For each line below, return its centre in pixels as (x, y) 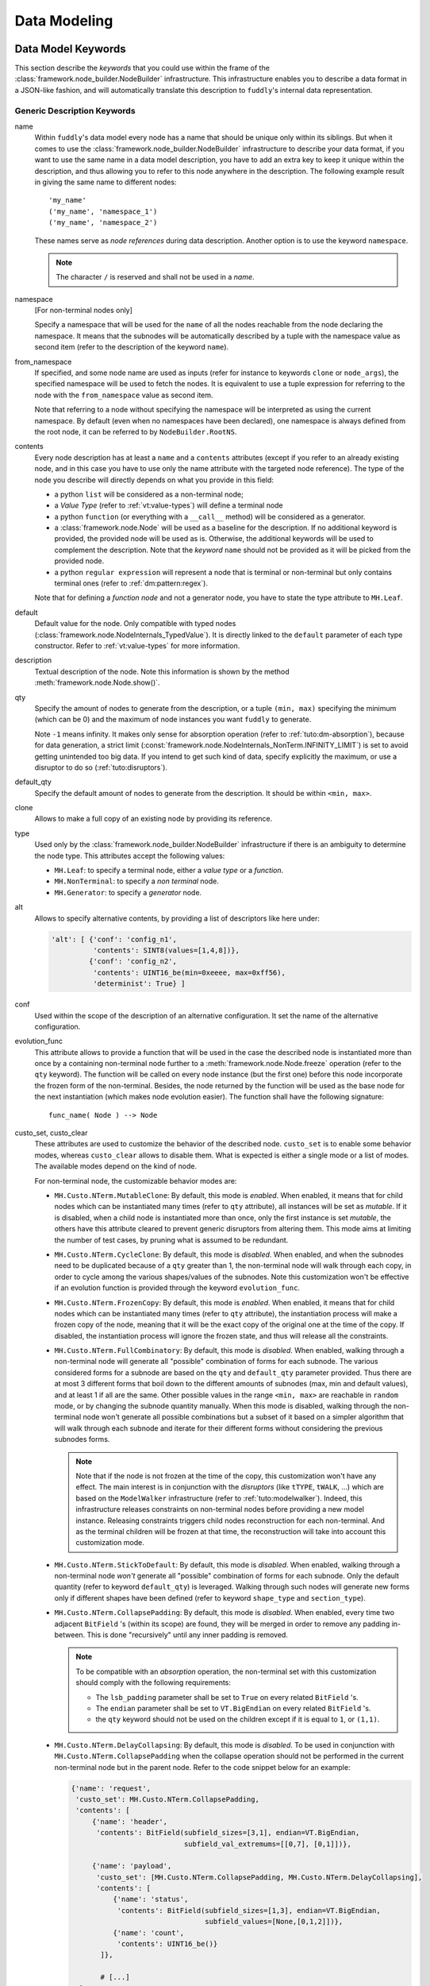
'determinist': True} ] (139, 984)
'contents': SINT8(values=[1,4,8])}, (166, 950)
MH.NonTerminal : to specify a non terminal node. (137, 881)
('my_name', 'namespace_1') (103, 211)
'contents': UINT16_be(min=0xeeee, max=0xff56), (189, 972)
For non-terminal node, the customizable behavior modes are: (136, 1180)
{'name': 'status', (150, 1899)
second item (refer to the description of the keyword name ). (132, 347)
